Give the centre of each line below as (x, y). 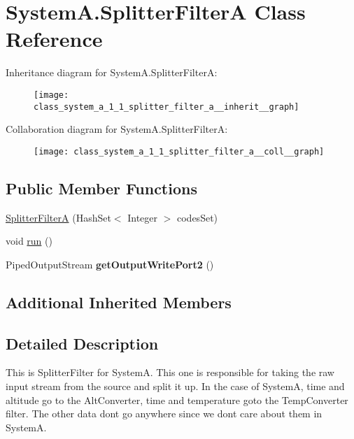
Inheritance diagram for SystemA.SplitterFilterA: (112, 72)
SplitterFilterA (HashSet (58, 217)
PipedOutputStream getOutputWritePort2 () (110, 264)
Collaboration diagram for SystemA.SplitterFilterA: (117, 129)
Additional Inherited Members (119, 302)
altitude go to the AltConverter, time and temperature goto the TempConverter (177, 400)
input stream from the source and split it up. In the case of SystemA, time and (175, 386)
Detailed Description (82, 343)
